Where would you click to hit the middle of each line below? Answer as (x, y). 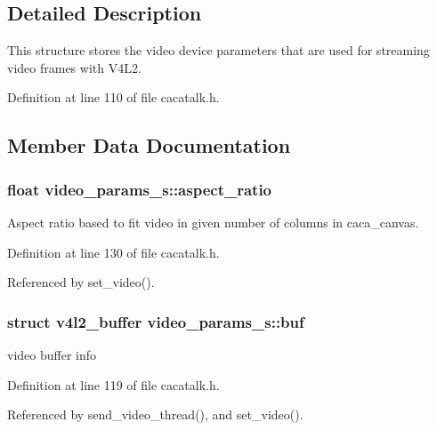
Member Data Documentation (149, 145)
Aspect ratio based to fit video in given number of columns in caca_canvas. (213, 222)
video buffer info (52, 354)
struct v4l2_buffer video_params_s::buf (156, 321)
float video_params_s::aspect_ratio (140, 189)
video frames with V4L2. (74, 67)
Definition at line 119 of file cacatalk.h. (113, 384)
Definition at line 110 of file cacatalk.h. (113, 97)
